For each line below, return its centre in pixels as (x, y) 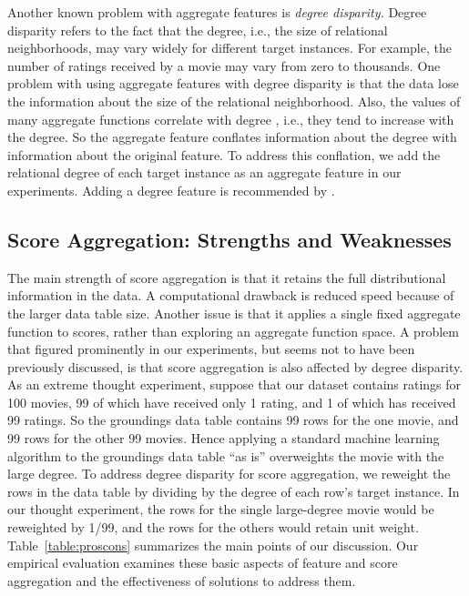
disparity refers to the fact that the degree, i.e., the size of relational (198, 30)
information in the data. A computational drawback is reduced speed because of (231, 295)
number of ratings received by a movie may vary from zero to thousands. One (224, 65)
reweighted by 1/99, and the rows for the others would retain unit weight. (213, 527)
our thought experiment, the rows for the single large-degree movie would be (221, 509)
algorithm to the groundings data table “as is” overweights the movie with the (226, 455)
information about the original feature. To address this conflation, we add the (224, 154)
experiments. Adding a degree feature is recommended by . (171, 190)
